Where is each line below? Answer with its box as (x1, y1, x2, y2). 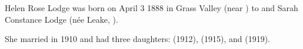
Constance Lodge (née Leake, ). (5, 13, 118, 25)
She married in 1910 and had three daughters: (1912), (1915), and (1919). (5, 33, 271, 45)
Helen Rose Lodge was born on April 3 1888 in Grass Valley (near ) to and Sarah (5, 2, 298, 13)
